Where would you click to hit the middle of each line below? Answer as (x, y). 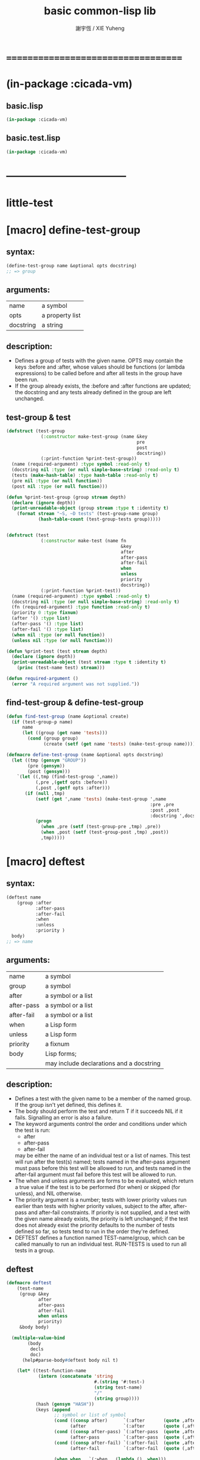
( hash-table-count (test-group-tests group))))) (99, 519)
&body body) (34, 1327)
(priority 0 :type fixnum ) (45, 613)
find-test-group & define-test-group (75, 703)
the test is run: (32, 1130)
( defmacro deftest (29, 1283)
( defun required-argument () (42, 679)
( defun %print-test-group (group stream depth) (66, 497)
